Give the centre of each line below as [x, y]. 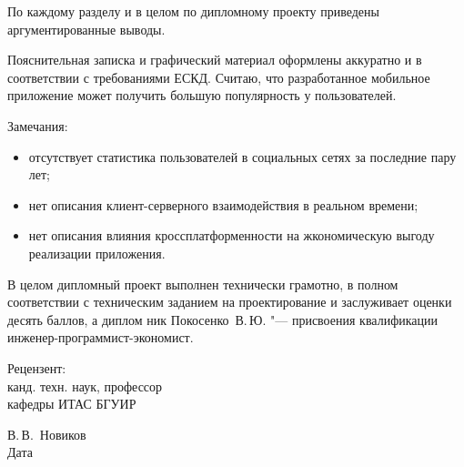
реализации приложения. [97, 253]
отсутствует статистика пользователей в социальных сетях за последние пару [242, 156]
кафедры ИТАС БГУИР [72, 404]
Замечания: [38, 125]
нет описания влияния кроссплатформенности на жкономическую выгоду [232, 235]
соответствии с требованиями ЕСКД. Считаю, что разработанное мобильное [219, 77]
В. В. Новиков [47, 434]
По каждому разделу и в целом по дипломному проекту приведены [193, 11]
